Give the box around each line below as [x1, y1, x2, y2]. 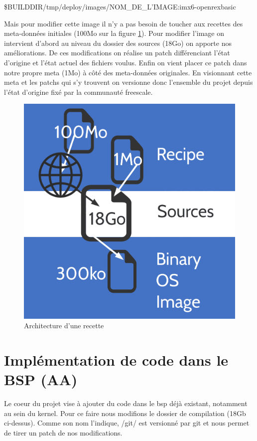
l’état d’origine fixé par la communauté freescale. [4, 86, 153, 97]
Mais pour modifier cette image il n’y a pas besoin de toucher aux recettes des [4, 18, 243, 28]
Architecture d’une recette [24, 320, 104, 331]
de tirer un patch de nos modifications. [4, 427, 123, 438]
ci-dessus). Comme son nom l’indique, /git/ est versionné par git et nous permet [4, 418, 250, 428]
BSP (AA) [4, 369, 78, 390]
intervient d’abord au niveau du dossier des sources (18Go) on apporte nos [4, 37, 232, 48]
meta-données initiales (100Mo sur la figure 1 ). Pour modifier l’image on [4, 28, 224, 38]
